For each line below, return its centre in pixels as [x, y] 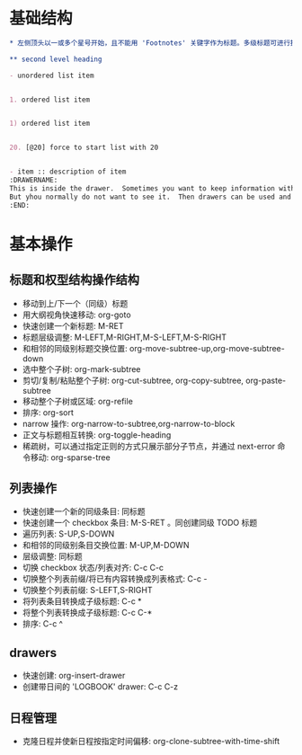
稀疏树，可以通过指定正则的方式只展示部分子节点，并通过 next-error [149, 446]
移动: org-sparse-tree [70, 457]
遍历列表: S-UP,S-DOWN [68, 534]
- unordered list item [52, 75]
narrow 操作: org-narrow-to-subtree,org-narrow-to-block [129, 423]
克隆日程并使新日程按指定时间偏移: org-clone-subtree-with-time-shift [151, 741]
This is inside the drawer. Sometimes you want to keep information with [152, 188]
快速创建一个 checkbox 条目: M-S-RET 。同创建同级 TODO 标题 [140, 523]
